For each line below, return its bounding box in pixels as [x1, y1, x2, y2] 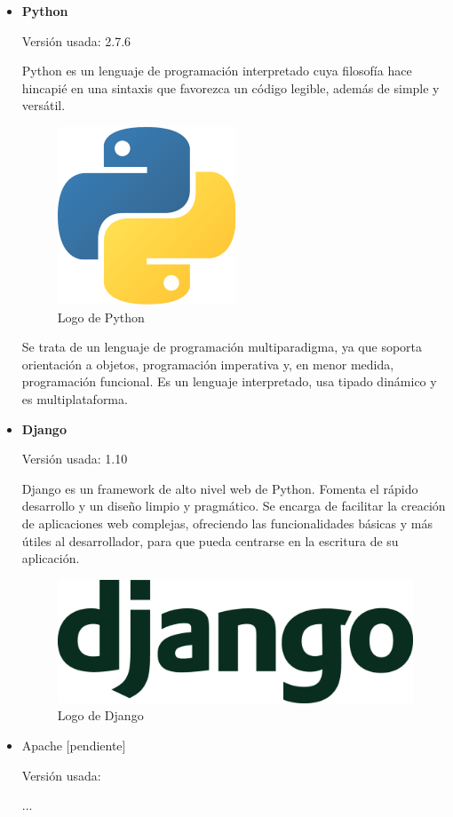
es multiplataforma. [21, 389, 128, 408]
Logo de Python [57, 307, 145, 326]
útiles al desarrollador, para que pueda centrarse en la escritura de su [21, 531, 399, 550]
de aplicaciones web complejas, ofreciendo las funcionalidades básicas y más [21, 513, 433, 532]
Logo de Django [57, 706, 144, 725]
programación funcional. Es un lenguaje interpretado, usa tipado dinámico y [21, 372, 437, 391]
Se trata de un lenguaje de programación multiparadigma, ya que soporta [21, 337, 423, 356]
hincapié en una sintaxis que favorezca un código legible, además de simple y [21, 78, 440, 97]
